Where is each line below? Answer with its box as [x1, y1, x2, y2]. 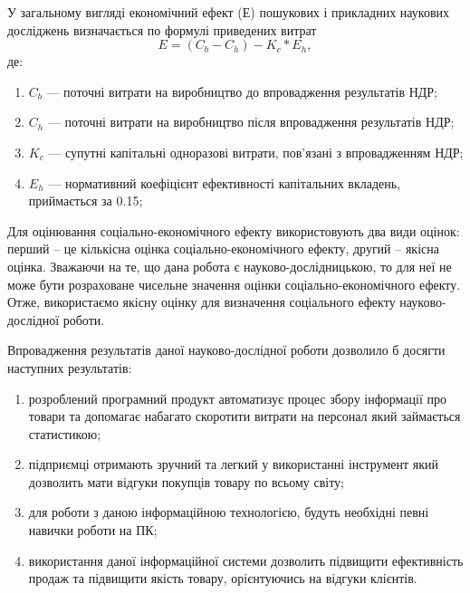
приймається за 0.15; [28, 191, 143, 210]
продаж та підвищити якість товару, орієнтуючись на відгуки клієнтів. [28, 569, 417, 588]
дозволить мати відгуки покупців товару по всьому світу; [28, 472, 345, 491]
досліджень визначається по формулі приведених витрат [7, 20, 317, 39]
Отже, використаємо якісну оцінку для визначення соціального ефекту [7, 292, 396, 311]
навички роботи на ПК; [28, 521, 158, 540]
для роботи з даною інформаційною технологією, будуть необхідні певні [28, 502, 429, 521]
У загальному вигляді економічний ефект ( [7, 3, 243, 21]
